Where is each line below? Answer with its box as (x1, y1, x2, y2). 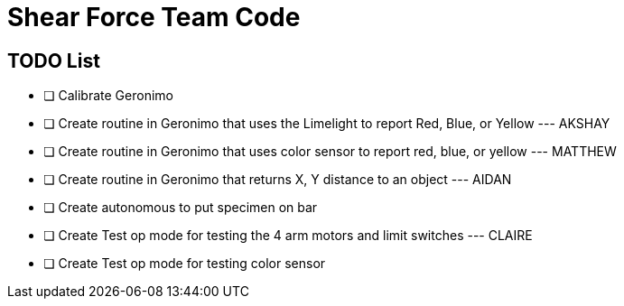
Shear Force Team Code (7, 2, 301, 32)
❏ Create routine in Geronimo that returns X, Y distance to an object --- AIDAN (43, 172, 512, 188)
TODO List (7, 49, 100, 72)
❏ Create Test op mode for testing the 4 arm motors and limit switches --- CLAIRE (43, 227, 533, 244)
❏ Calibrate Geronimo (43, 88, 173, 104)
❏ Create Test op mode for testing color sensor (43, 255, 326, 272)
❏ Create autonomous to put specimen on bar (43, 199, 318, 216)
